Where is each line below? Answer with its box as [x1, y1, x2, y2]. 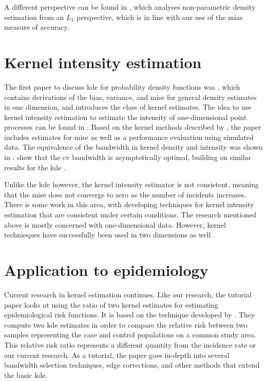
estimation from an [4, 11, 64, 22]
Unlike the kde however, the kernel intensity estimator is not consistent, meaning [4, 179, 259, 190]
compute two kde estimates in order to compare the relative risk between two [4, 319, 247, 330]
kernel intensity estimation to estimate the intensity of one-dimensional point [4, 111, 247, 122]
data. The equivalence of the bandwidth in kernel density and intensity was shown [4, 142, 263, 152]
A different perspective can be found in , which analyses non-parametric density [4, 2, 256, 12]
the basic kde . [4, 369, 48, 380]
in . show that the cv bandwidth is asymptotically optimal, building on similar [4, 152, 252, 163]
